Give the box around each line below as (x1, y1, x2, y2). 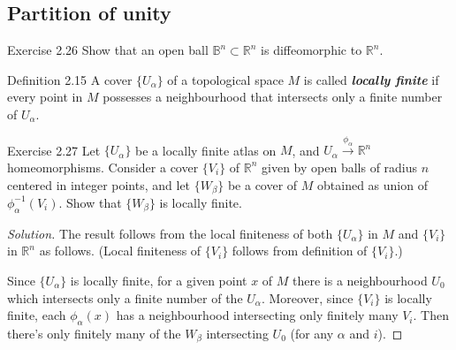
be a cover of (227, 175, 298, 194)
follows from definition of (232, 241, 368, 260)
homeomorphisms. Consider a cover (7, 157, 199, 176)
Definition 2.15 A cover (7, 70, 133, 88)
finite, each (7, 306, 66, 324)
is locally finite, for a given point (70, 270, 247, 289)
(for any (290, 323, 334, 342)
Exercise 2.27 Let (7, 141, 101, 159)
